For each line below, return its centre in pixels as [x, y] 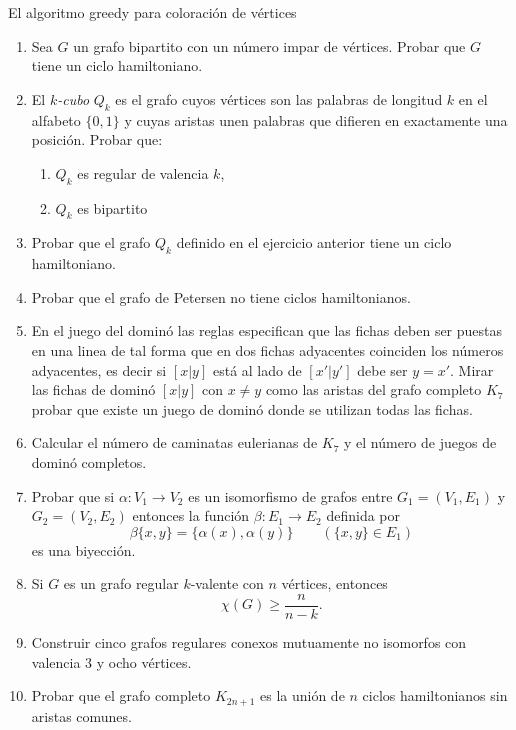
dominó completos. [89, 461]
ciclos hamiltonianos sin [435, 695]
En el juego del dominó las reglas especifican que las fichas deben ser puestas [267, 330]
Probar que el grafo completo [121, 695]
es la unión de [302, 695]
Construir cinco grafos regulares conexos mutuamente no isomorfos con [249, 641]
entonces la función [191, 515]
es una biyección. [83, 549]
